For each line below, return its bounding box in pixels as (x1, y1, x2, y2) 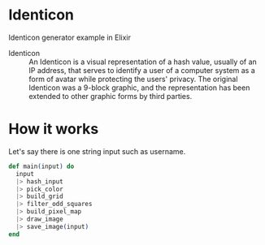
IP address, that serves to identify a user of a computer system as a (28, 65, 256, 75)
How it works (8, 120, 99, 139)
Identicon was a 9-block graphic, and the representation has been (28, 83, 250, 92)
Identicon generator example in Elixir (8, 32, 132, 42)
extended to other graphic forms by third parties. (28, 91, 193, 101)
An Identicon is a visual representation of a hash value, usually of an (28, 57, 258, 67)
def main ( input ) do (8, 162, 75, 170)
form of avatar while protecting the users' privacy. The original (28, 74, 238, 84)
